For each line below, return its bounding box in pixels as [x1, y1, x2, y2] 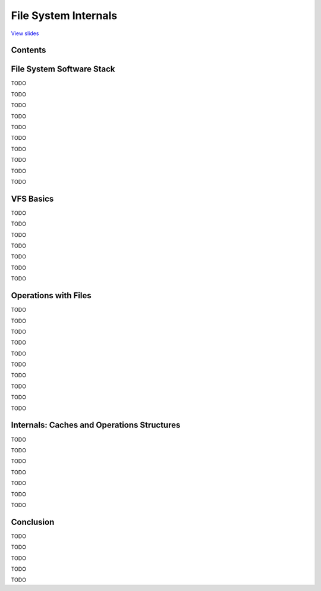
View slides [11, 30, 39, 37]
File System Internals [11, 9, 118, 22]
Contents [11, 45, 46, 55]
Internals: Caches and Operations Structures [11, 420, 181, 430]
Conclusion [11, 517, 55, 527]
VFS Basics [11, 193, 54, 204]
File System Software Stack [11, 64, 115, 74]
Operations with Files [11, 290, 92, 301]
